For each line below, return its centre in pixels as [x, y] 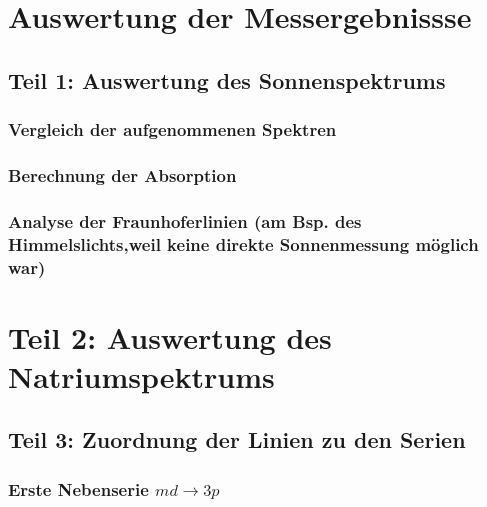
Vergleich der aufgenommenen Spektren [172, 129]
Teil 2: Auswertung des [170, 336]
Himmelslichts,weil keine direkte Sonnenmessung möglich [243, 243]
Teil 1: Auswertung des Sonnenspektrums [227, 79]
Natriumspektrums [141, 375]
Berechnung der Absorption [122, 174]
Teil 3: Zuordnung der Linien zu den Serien [237, 439]
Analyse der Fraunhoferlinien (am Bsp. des [185, 220]
